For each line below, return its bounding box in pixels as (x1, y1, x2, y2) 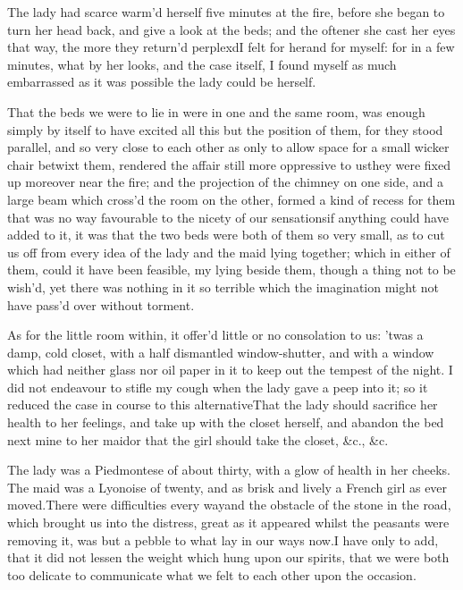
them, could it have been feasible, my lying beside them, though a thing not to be (7, 260, 456, 279)
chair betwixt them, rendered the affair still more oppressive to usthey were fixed (7, 155, 450, 173)
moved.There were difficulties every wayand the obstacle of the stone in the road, (7, 495, 451, 514)
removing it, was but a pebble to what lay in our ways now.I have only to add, (7, 530, 439, 549)
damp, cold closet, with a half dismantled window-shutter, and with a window (7, 342, 434, 361)
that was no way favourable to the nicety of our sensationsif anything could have (7, 207, 449, 226)
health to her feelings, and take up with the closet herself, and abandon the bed (7, 413, 444, 432)
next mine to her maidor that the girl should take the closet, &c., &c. (7, 430, 389, 449)
